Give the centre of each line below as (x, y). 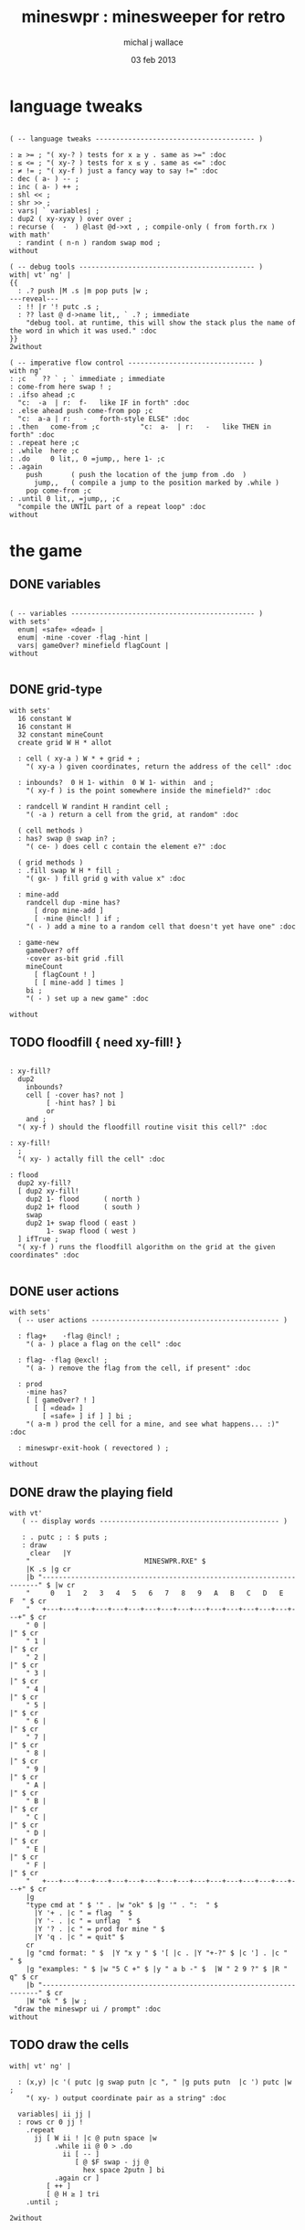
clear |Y (50, 1553)
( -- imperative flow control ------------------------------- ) (136, 363)
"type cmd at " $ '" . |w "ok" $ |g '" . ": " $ (122, 1905)
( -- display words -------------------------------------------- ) (154, 1521)
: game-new (38, 942)
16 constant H (44, 727)
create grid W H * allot (65, 742)
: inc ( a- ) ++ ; (44, 186)
